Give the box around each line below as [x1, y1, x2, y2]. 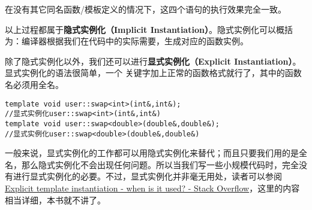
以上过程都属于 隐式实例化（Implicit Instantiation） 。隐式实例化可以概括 [5, 23, 293, 35]
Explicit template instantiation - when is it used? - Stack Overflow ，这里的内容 [5, 181, 300, 194]
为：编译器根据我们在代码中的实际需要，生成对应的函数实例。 [5, 35, 248, 47]
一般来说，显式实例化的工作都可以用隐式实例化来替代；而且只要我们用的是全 [5, 147, 307, 159]
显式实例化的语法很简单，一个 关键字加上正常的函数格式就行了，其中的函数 [5, 66, 302, 79]
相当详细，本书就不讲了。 [5, 193, 106, 206]
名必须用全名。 [5, 78, 64, 90]
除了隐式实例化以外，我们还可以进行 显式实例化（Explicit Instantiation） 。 [5, 54, 301, 67]
